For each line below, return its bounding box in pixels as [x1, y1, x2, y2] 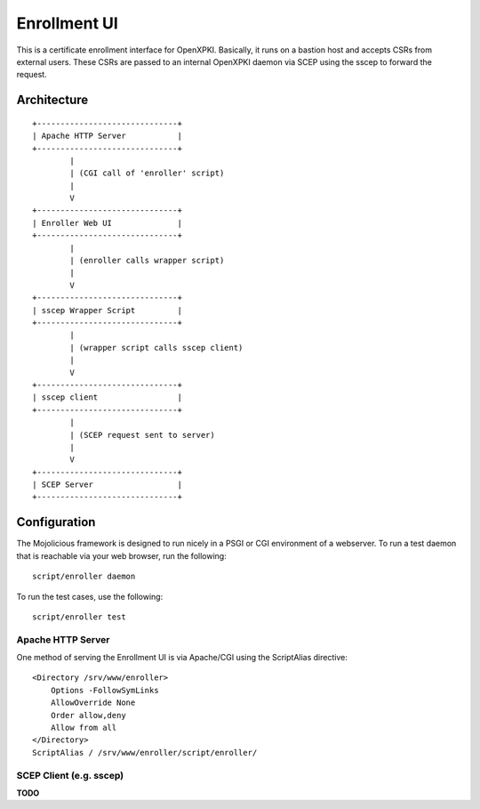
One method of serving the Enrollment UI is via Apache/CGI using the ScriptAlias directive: [16, 652, 348, 663]
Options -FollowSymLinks [50, 685, 159, 695]
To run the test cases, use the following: [16, 591, 164, 602]
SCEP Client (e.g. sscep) [16, 769, 124, 781]
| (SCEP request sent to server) [69, 430, 215, 440]
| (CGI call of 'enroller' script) [69, 168, 225, 178]
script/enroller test [32, 611, 126, 622]
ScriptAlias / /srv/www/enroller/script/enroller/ [32, 748, 258, 757]
